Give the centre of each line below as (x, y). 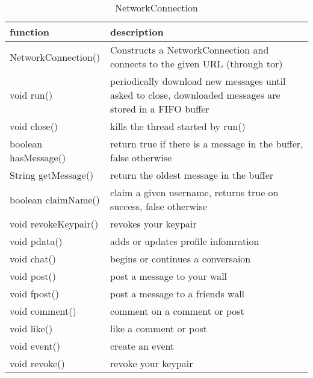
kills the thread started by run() (178, 126)
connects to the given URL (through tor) (197, 64)
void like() (31, 328)
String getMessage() (52, 175)
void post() (33, 276)
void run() (31, 95)
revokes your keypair (153, 224)
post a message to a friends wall (178, 293)
